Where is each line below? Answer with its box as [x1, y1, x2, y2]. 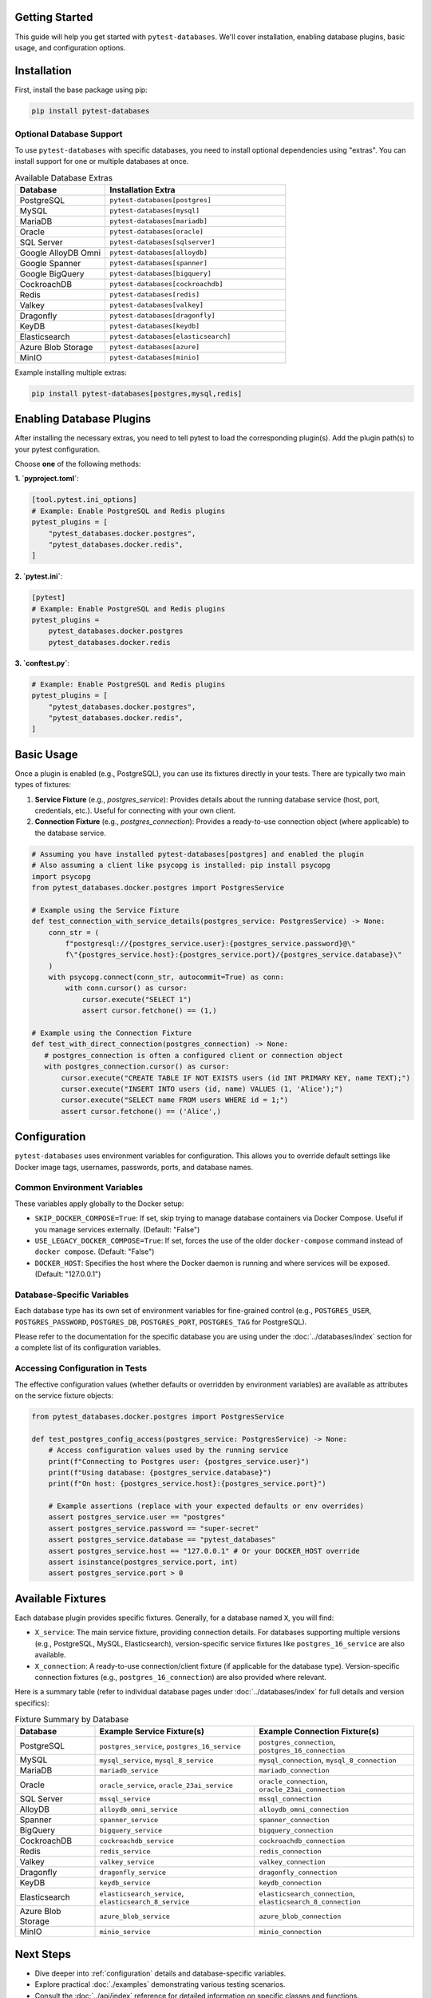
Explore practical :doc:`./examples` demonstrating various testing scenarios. [34, 1980, 286, 1989]
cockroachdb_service [99, 1837, 175, 1845]
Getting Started [14, 10, 93, 24]
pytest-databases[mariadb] [109, 217, 208, 225]
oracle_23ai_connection [259, 1785, 346, 1794]
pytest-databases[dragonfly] [109, 312, 215, 320]
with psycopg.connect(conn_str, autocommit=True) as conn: [48, 973, 285, 982]
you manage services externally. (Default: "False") [34, 1224, 200, 1234]
